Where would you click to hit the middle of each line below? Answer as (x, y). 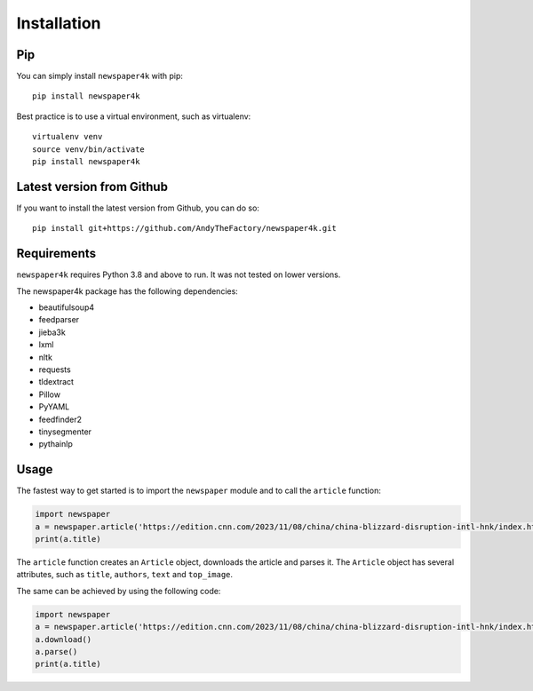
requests (55, 369)
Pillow (50, 394)
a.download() (64, 639)
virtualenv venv (68, 137)
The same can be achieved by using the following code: (119, 591)
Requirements (56, 254)
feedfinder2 (60, 419)
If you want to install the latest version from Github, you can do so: (138, 208)
